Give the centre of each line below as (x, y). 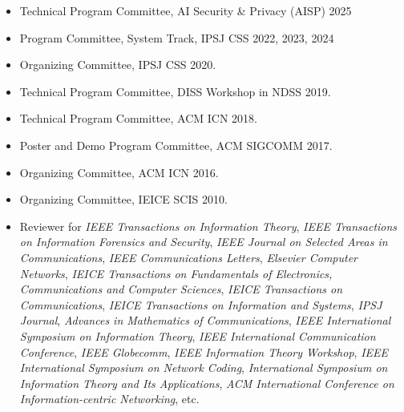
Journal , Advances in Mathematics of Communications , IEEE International (205, 320)
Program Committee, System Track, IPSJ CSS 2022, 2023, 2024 (177, 37)
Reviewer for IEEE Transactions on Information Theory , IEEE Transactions (208, 226)
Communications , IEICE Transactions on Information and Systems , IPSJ (201, 304)
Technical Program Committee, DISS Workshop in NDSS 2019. (175, 91)
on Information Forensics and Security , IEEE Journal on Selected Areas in (204, 242)
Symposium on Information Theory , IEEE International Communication (198, 335)
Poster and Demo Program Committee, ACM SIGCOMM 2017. (176, 145)
